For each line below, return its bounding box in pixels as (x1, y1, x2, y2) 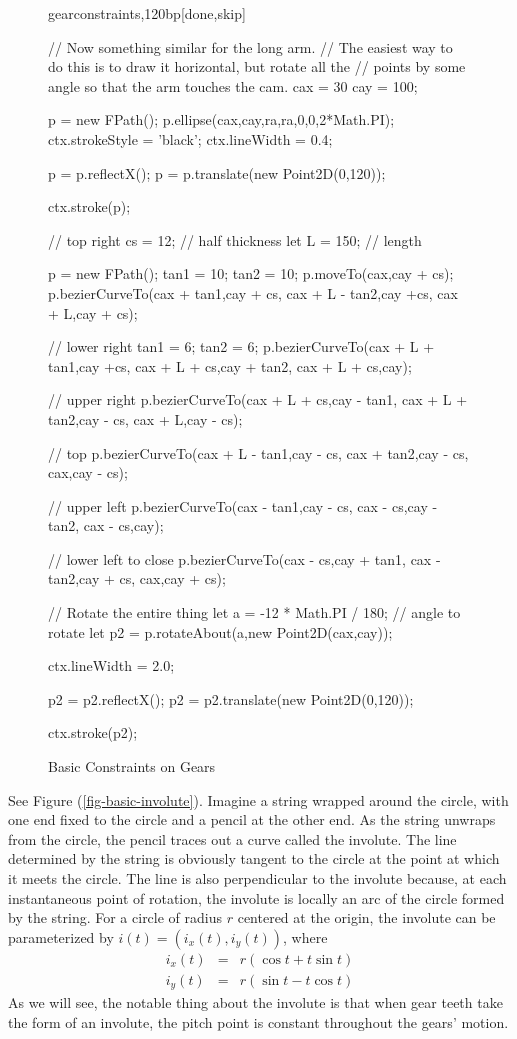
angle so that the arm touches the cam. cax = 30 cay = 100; (48, 75, 418, 96)
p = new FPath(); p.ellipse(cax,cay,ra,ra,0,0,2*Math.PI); (48, 109, 395, 130)
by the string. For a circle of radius (8, 907, 223, 928)
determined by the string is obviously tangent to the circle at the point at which (8, 848, 500, 869)
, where (282, 926, 328, 947)
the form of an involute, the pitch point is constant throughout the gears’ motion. (8, 1011, 509, 1032)
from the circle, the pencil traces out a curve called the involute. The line (8, 828, 457, 849)
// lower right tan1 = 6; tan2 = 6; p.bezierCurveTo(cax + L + (48, 336, 435, 357)
